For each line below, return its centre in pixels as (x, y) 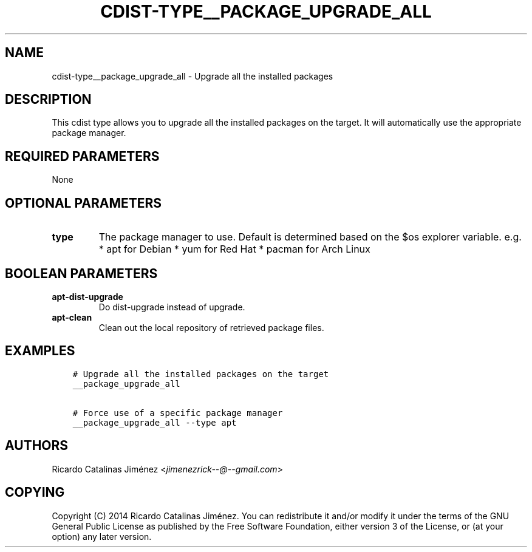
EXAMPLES (40, 351)
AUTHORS (37, 446)
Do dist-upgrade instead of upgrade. (172, 307)
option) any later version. (102, 536)
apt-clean (72, 317)
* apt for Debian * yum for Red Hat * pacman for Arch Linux (234, 249)
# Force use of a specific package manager (178, 413)
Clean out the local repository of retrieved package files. (211, 327)
